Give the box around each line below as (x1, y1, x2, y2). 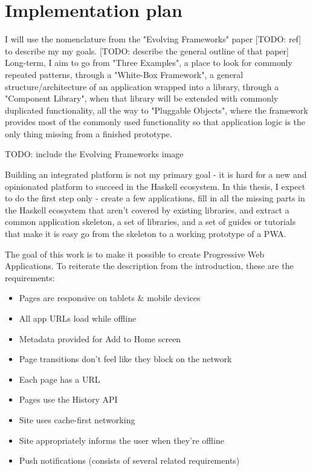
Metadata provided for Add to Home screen (19, 332, 181, 345)
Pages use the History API (19, 393, 118, 406)
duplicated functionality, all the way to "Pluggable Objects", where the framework (5, 103, 308, 116)
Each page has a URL (19, 372, 100, 385)
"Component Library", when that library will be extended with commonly (5, 92, 279, 105)
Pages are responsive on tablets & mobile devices (19, 291, 201, 304)
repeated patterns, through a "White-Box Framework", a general (5, 68, 244, 80)
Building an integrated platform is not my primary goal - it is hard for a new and (5, 168, 307, 181)
